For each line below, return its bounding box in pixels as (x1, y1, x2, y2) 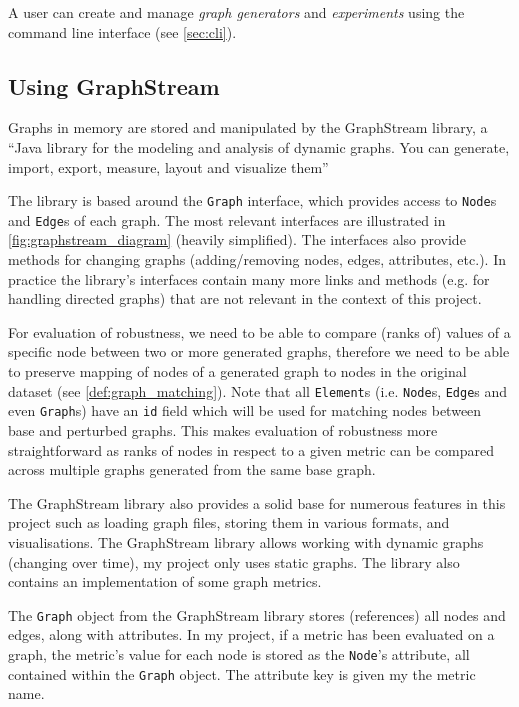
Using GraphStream (8, 70, 220, 101)
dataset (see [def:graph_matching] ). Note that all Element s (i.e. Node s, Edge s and (8, 380, 508, 401)
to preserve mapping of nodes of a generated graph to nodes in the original (8, 361, 467, 382)
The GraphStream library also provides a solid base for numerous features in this (8, 492, 506, 513)
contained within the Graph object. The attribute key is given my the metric (8, 663, 476, 684)
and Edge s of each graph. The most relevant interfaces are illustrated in (8, 209, 446, 230)
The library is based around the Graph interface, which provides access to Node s (8, 190, 497, 211)
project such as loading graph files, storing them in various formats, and (8, 512, 450, 533)
